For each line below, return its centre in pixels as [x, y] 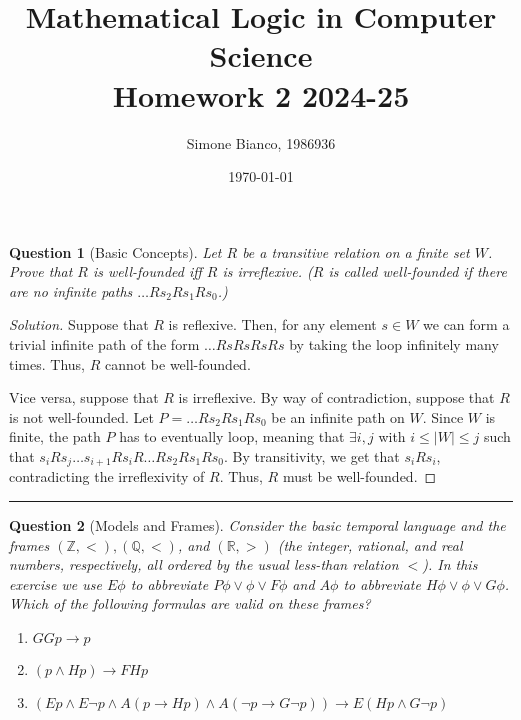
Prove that [41, 271]
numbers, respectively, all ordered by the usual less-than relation [204, 564]
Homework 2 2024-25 [261, 94]
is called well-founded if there [417, 271]
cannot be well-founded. [177, 363]
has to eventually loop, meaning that [232, 436]
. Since [443, 416]
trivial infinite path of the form [104, 344]
